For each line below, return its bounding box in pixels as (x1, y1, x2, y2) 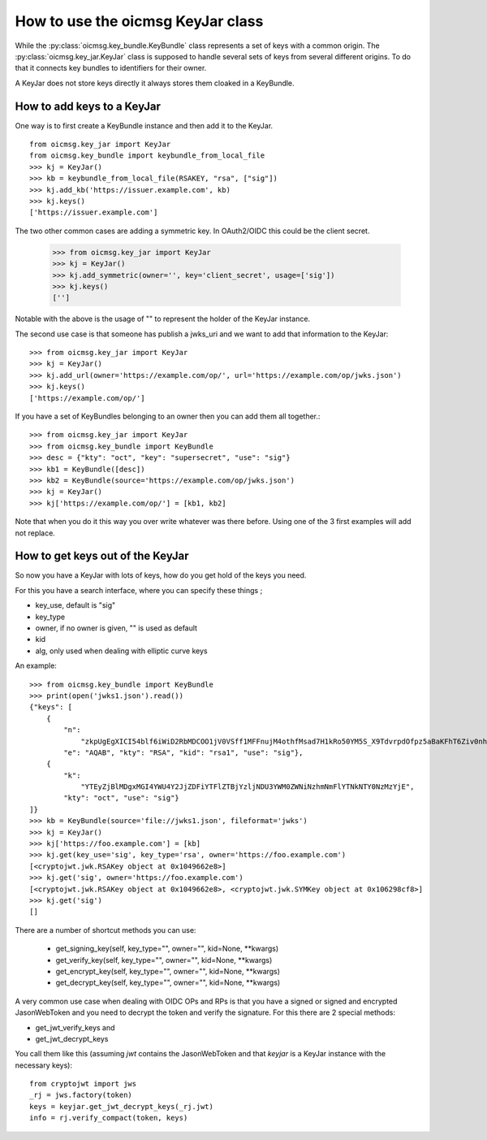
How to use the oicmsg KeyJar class (15, 12, 264, 30)
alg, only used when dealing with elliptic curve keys (35, 646, 208, 656)
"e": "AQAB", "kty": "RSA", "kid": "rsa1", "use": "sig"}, (63, 748, 304, 757)
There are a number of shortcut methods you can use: (15, 925, 196, 934)
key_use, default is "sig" (35, 600, 116, 610)
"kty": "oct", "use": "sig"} (63, 793, 180, 803)
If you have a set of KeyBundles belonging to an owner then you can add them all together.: (15, 411, 321, 422)
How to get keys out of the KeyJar (15, 549, 189, 563)
